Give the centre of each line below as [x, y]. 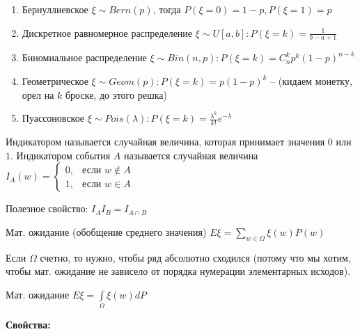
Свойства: [28, 325]
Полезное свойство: [47, 208]
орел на [38, 94]
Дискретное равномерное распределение [107, 32]
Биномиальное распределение [84, 57]
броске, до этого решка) [116, 94]
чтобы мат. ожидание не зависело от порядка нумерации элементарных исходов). [178, 271]
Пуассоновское [53, 118]
